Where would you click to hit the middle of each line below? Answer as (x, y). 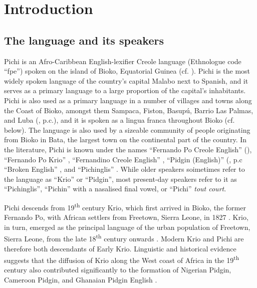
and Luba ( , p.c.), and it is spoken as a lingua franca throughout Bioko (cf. (119, 120)
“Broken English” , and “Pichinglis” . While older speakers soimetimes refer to (124, 169)
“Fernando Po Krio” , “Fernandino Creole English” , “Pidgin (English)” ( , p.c (123, 159)
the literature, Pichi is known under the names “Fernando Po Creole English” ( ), (128, 149)
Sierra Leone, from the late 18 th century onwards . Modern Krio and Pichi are (124, 238)
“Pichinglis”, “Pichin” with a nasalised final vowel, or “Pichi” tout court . (115, 189)
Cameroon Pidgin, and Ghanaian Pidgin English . (81, 280)
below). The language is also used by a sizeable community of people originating (127, 129)
